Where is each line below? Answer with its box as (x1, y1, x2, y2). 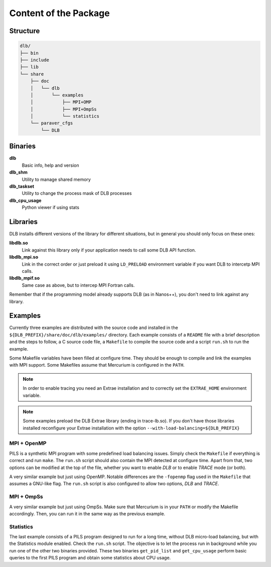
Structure (9, 27, 40, 35)
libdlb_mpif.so (9, 275, 40, 281)
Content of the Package (9, 8, 110, 19)
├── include (20, 57, 50, 63)
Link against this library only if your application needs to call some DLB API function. (22, 247, 196, 253)
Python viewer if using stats (22, 204, 80, 210)
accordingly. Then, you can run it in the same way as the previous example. (9, 510, 166, 517)
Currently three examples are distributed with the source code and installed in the (9, 324, 178, 331)
